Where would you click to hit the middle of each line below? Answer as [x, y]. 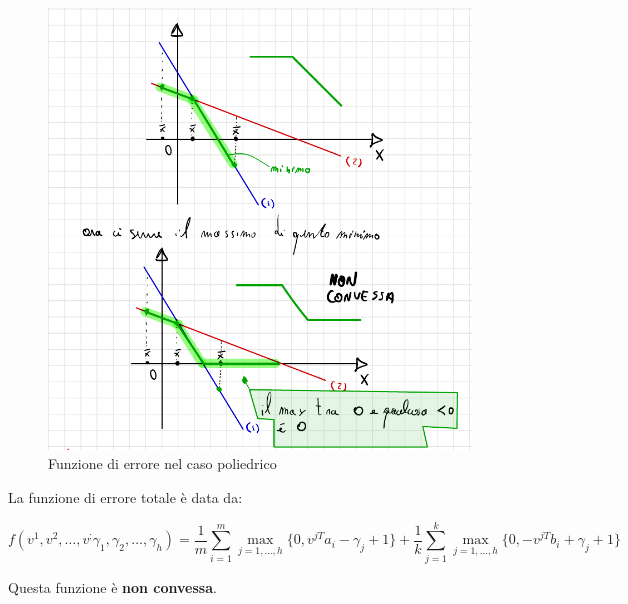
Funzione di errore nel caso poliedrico [162, 463]
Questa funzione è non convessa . [112, 586]
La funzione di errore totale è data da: [125, 496]
